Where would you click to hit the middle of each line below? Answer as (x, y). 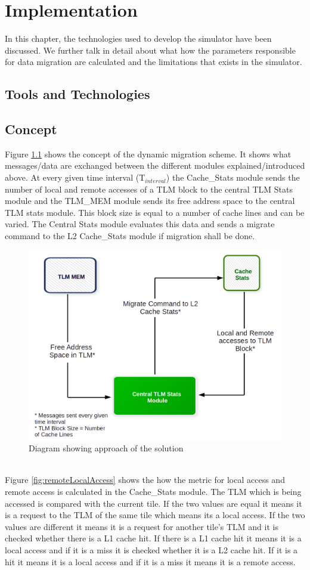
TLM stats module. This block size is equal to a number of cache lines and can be (155, 212)
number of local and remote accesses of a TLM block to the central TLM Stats (149, 189)
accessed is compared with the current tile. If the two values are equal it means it (154, 503)
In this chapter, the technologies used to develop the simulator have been (138, 38)
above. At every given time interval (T (75, 177)
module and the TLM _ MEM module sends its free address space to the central (150, 201)
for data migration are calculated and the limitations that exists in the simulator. (154, 62)
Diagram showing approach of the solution (106, 448)
